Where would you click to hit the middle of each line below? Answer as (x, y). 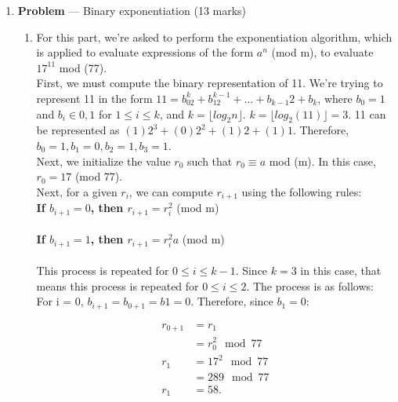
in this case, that (341, 270)
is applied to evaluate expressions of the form (145, 52)
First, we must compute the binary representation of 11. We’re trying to (210, 83)
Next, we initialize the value (103, 161)
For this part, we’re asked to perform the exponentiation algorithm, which (214, 37)
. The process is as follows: (310, 285)
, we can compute (171, 191)
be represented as (78, 130)
